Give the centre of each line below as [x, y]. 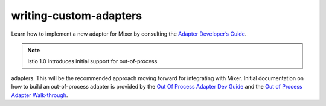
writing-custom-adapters [76, 16]
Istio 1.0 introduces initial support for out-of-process [92, 61]
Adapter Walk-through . [40, 95]
